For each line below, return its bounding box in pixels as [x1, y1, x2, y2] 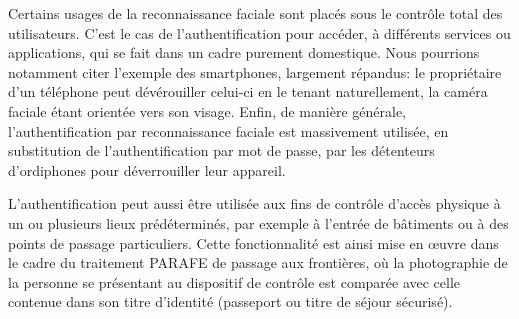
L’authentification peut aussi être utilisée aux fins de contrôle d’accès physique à [8, 193, 501, 214]
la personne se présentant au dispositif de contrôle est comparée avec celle [8, 271, 461, 292]
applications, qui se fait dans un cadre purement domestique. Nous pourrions [8, 42, 480, 63]
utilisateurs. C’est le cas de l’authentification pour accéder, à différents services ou [8, 22, 511, 43]
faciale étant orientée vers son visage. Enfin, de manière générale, [8, 100, 406, 121]
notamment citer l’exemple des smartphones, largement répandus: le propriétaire [8, 61, 502, 82]
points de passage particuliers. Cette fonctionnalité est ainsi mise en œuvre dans [8, 232, 499, 253]
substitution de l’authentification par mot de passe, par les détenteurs [8, 140, 435, 161]
